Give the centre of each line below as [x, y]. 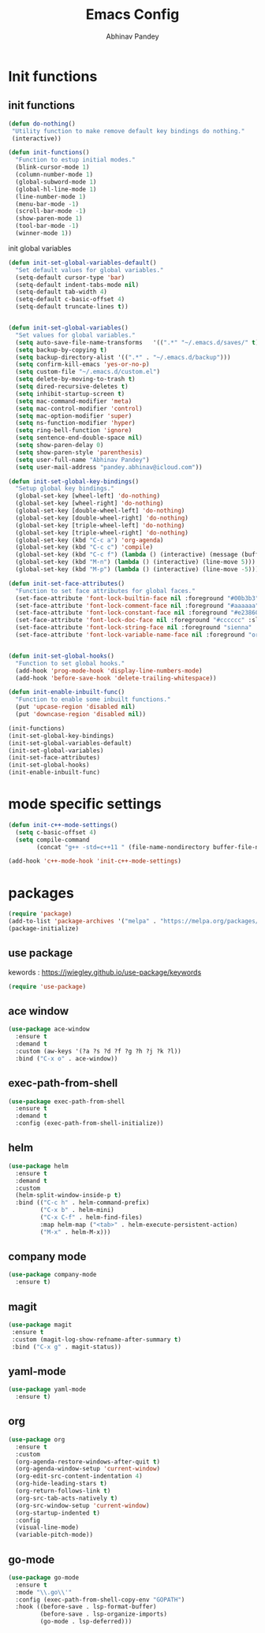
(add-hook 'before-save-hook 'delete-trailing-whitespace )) [116, 678]
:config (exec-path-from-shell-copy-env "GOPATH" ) [100, 1599]
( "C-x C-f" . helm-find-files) [91, 1217]
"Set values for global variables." [75, 335]
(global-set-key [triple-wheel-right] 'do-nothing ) [102, 533]
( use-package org [37, 1439]
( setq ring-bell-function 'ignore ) [74, 431]
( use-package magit [40, 1325]
